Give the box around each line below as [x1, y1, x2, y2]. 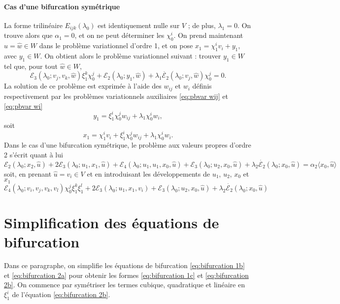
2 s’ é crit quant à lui [4, 149, 63, 159]
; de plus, [188, 20, 216, 30]
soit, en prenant [4, 168, 52, 179]
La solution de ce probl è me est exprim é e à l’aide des [4, 81, 162, 91]
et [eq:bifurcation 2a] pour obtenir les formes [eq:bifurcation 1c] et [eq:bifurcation [4, 270, 249, 280]
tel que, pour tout [4, 61, 58, 71]
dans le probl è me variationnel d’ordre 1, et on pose [39, 40, 193, 51]
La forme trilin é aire [4, 20, 63, 30]
